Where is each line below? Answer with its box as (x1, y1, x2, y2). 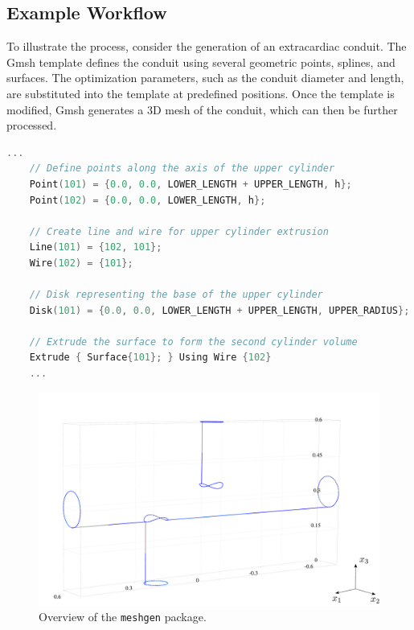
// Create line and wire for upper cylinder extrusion (29, 225, 329, 237)
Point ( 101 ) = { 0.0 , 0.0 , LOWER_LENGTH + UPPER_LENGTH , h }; (29, 178, 352, 190)
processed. (6, 117, 57, 134)
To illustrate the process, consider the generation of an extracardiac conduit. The (6, 38, 407, 55)
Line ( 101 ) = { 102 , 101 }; (29, 241, 162, 253)
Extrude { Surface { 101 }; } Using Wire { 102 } (29, 352, 272, 364)
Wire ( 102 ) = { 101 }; (29, 257, 133, 269)
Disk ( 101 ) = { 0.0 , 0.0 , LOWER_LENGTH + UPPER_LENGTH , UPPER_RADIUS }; (29, 304, 410, 316)
